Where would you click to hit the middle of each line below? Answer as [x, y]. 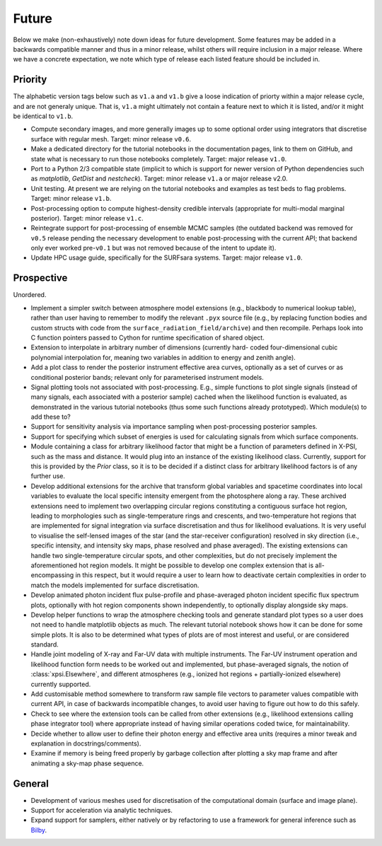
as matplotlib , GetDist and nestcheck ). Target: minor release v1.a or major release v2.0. [159, 179]
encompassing [52, 575]
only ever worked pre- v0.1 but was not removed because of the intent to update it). [154, 248]
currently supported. [61, 684]
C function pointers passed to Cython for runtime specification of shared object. [147, 337]
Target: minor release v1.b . [71, 199]
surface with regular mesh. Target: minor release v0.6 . [111, 139]
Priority [30, 80]
